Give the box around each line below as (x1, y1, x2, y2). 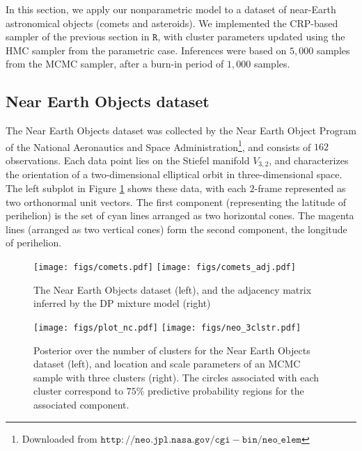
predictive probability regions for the (148, 383, 304, 398)
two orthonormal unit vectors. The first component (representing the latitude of (6, 194, 346, 209)
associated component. (33, 397, 129, 411)
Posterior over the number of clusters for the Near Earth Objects (33, 342, 310, 357)
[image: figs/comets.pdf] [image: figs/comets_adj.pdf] (33, 262, 296, 273)
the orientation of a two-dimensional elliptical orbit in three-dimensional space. (6, 167, 343, 182)
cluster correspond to (33, 383, 123, 398)
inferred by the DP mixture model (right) (33, 296, 211, 310)
